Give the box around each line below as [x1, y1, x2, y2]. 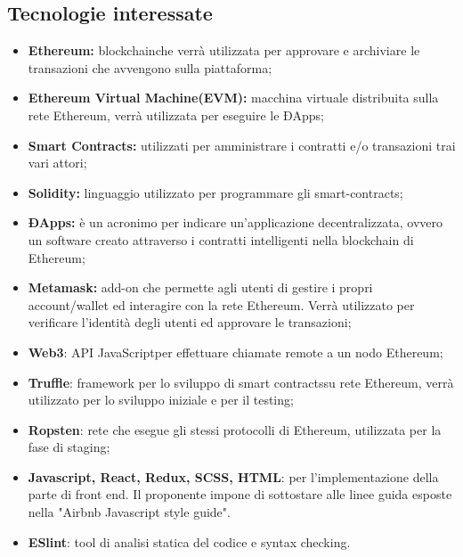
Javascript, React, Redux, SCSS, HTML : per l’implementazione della [28, 467, 439, 486]
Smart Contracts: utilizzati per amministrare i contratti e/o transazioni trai [28, 135, 456, 154]
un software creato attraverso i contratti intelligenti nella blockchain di [28, 230, 414, 249]
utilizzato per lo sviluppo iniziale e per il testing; [28, 390, 294, 409]
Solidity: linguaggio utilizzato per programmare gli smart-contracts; [28, 183, 403, 201]
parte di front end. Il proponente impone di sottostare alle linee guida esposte [28, 485, 452, 504]
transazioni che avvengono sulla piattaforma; [28, 58, 272, 77]
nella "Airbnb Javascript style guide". [28, 503, 231, 521]
